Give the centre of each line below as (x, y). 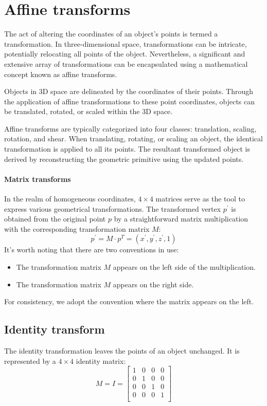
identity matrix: (101, 361)
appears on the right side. (153, 284)
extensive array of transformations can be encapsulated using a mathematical (126, 63)
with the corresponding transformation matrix (77, 228)
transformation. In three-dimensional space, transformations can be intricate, (126, 43)
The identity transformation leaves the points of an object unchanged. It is (122, 350)
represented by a (30, 361)
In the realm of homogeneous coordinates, (70, 199)
